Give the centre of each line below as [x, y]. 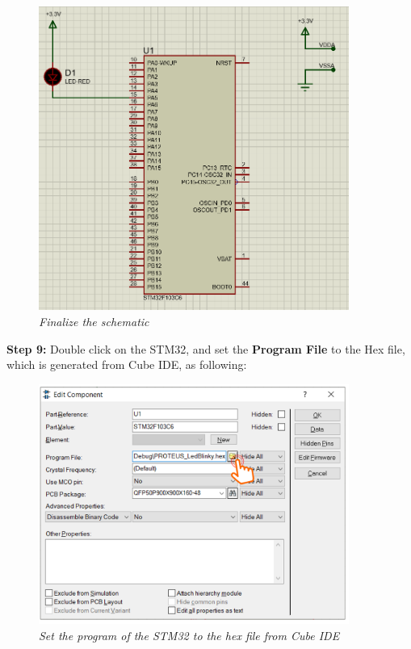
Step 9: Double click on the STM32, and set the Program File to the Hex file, [206, 348]
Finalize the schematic [94, 321]
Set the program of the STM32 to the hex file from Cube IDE [189, 635]
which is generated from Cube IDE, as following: [127, 364]
